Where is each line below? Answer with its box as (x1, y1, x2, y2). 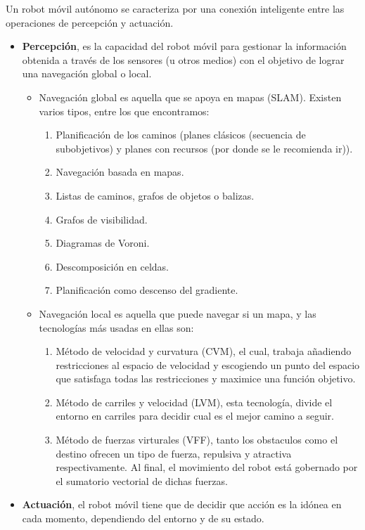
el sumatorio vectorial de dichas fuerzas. (56, 473, 228, 488)
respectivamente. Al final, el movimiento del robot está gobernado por (56, 460, 358, 474)
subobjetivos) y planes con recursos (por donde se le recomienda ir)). (56, 141, 353, 155)
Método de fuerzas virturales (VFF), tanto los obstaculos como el (56, 432, 338, 447)
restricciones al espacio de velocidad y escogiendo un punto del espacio (56, 357, 360, 372)
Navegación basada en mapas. (56, 164, 184, 179)
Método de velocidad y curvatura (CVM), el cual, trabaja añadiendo (56, 344, 352, 358)
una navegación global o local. (22, 66, 152, 81)
